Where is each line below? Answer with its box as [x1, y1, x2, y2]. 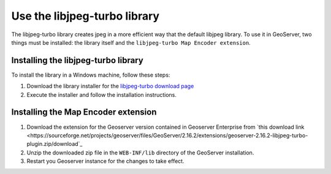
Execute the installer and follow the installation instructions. [26, 91, 177, 98]
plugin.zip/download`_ [26, 140, 83, 148]
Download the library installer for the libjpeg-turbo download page [26, 83, 194, 90]
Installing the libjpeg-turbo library [11, 55, 143, 66]
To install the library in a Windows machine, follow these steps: [11, 71, 170, 78]
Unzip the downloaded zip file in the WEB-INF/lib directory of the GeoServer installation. [26, 149, 254, 156]
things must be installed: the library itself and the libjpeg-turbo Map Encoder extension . [11, 39, 251, 46]
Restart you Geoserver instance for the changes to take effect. [26, 157, 185, 165]
